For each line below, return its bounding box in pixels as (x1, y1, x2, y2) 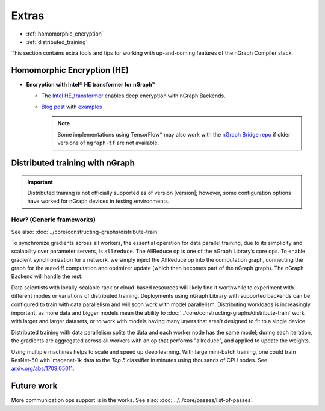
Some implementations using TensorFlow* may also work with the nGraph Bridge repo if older (57, 131, 291, 138)
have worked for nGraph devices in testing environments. (27, 197, 170, 205)
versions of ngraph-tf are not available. (57, 139, 159, 147)
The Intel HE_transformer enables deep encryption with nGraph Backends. (41, 92, 226, 99)
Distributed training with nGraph (11, 158, 135, 168)
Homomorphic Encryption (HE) (11, 65, 129, 75)
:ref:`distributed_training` (26, 38, 88, 45)
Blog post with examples (41, 103, 102, 111)
